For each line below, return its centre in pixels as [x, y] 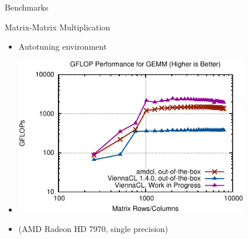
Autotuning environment [63, 46]
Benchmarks [27, 7]
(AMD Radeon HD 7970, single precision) [93, 229]
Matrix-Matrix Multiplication [58, 27]
